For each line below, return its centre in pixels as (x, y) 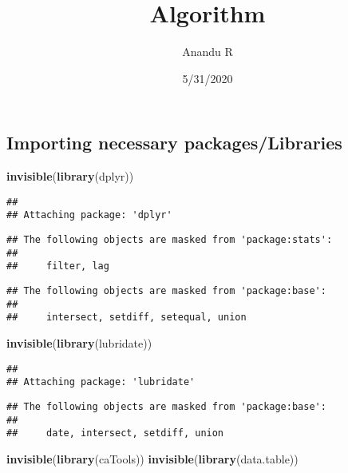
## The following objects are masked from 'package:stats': (170, 240)
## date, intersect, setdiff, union (115, 433)
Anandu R (208, 52)
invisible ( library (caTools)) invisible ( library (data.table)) (152, 458)
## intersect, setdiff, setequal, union (127, 318)
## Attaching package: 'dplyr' (89, 215)
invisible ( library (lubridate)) (79, 342)
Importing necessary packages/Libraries (174, 143)
